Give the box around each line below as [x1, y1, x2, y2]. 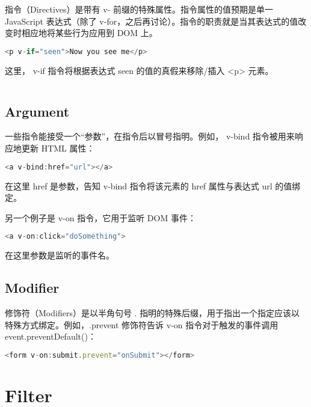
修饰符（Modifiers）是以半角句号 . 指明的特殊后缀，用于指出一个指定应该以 [5, 306, 300, 319]
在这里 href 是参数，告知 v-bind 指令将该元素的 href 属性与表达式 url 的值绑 [5, 179, 301, 192]
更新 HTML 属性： [21, 142, 95, 155]
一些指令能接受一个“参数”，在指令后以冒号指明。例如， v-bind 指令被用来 [5, 130, 295, 142]
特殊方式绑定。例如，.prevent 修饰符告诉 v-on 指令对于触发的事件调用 [5, 318, 279, 331]
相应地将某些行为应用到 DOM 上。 [21, 26, 158, 39]
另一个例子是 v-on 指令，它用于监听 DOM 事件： [5, 211, 196, 224]
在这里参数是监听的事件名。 [5, 249, 114, 262]
